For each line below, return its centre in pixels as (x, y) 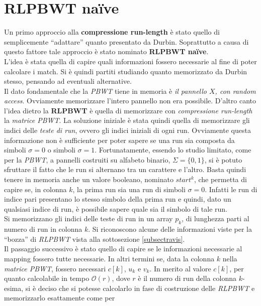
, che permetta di (220, 179)
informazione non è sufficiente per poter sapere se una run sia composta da (119, 140)
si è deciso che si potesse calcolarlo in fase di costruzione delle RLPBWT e (140, 288)
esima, (14, 288)
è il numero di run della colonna (187, 278)
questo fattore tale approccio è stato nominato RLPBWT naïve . (106, 51)
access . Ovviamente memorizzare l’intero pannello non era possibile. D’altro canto (130, 101)
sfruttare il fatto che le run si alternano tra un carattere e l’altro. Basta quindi (125, 169)
